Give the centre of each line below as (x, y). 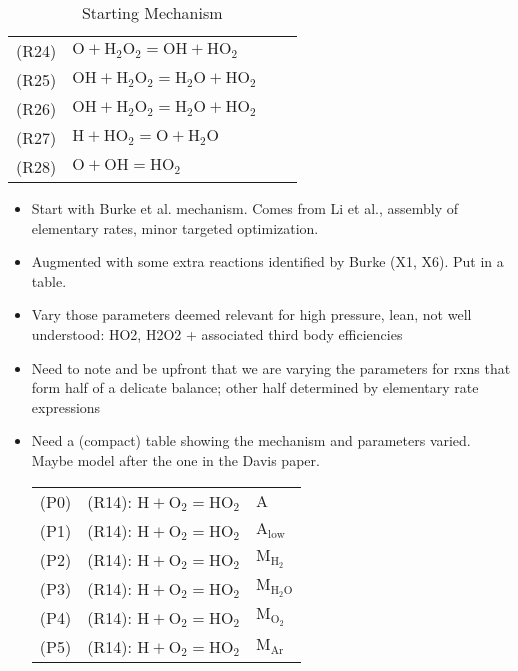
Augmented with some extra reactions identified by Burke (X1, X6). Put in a (267, 261)
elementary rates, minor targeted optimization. (175, 227)
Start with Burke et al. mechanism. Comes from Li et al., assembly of (244, 208)
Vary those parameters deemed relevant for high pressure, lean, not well (251, 314)
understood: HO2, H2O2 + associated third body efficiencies (217, 333)
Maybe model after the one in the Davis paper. (175, 459)
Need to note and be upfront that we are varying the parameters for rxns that (271, 367)
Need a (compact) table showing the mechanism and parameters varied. (251, 440)
